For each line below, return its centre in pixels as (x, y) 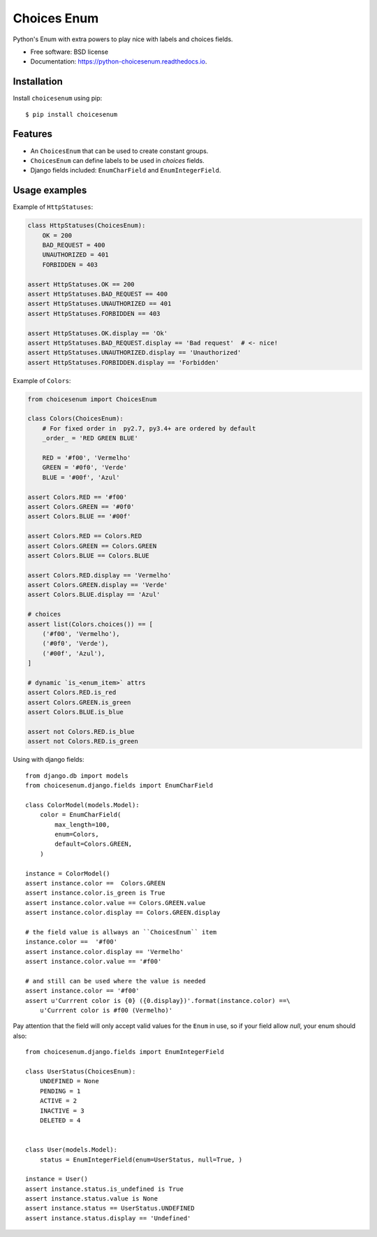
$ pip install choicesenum (72, 114)
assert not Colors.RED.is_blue (81, 731)
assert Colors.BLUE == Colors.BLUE (88, 555)
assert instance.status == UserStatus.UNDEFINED (110, 1208)
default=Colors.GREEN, (94, 844)
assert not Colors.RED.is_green (83, 742)
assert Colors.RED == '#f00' (77, 497)
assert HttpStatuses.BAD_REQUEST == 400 (97, 294)
